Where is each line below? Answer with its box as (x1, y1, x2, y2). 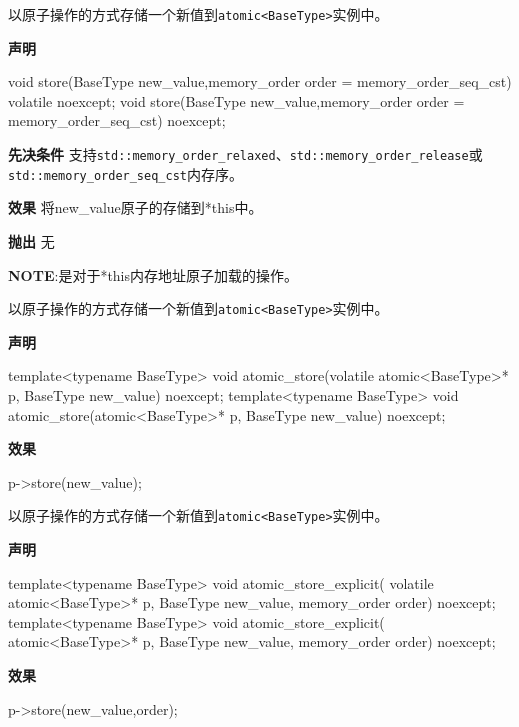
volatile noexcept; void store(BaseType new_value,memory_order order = (8, 90, 465, 111)
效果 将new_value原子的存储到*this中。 (8, 197, 263, 218)
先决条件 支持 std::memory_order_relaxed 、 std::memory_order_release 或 (8, 144, 483, 165)
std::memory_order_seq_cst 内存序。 (8, 163, 243, 184)
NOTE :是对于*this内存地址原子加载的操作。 (8, 264, 299, 285)
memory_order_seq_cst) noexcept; (8, 110, 226, 131)
